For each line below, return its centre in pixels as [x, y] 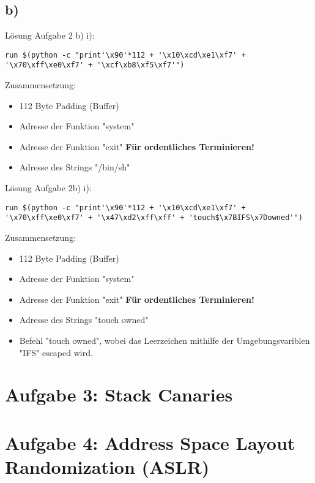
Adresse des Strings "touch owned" [84, 320]
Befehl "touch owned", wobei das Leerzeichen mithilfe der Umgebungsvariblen [165, 340]
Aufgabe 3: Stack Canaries [119, 394]
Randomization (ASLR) [107, 466]
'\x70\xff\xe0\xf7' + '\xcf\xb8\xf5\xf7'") [95, 65]
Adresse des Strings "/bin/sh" [75, 167]
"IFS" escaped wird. [56, 352]
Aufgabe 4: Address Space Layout [150, 442]
